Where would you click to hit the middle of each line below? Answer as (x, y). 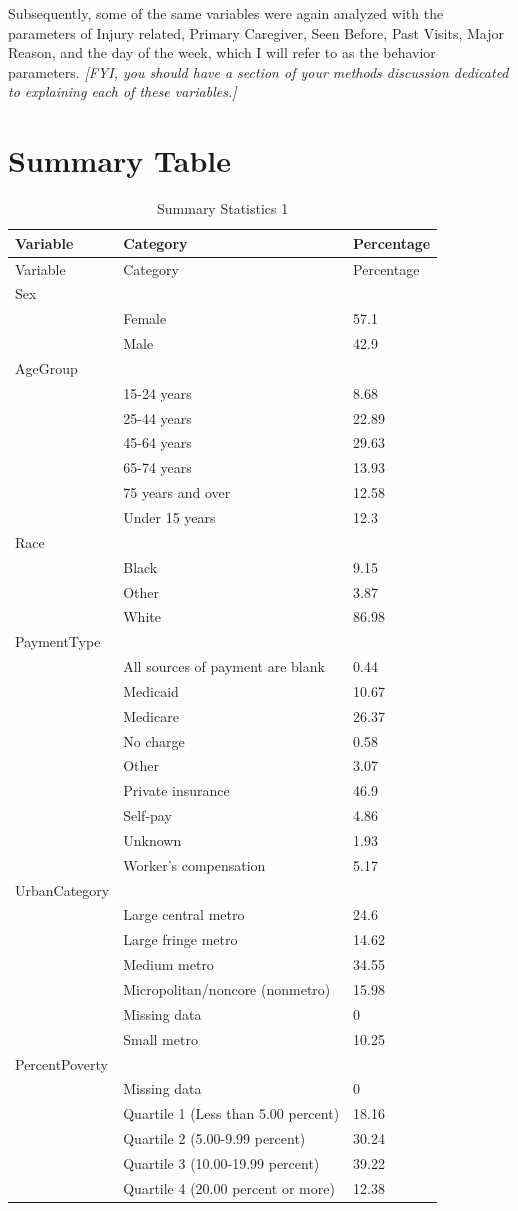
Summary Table (120, 160)
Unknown (152, 839)
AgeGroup (46, 367)
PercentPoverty (62, 1063)
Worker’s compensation (194, 864)
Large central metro (184, 914)
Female (145, 318)
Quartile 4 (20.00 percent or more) (229, 1187)
